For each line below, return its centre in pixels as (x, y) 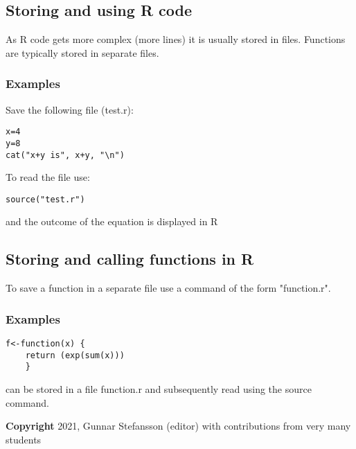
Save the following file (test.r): (70, 109)
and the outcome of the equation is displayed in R (112, 221)
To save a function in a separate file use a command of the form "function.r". (168, 288)
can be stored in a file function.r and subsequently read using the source (159, 389)
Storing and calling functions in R (130, 259)
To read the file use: (48, 177)
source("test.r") (45, 199)
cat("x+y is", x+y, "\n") (65, 155)
